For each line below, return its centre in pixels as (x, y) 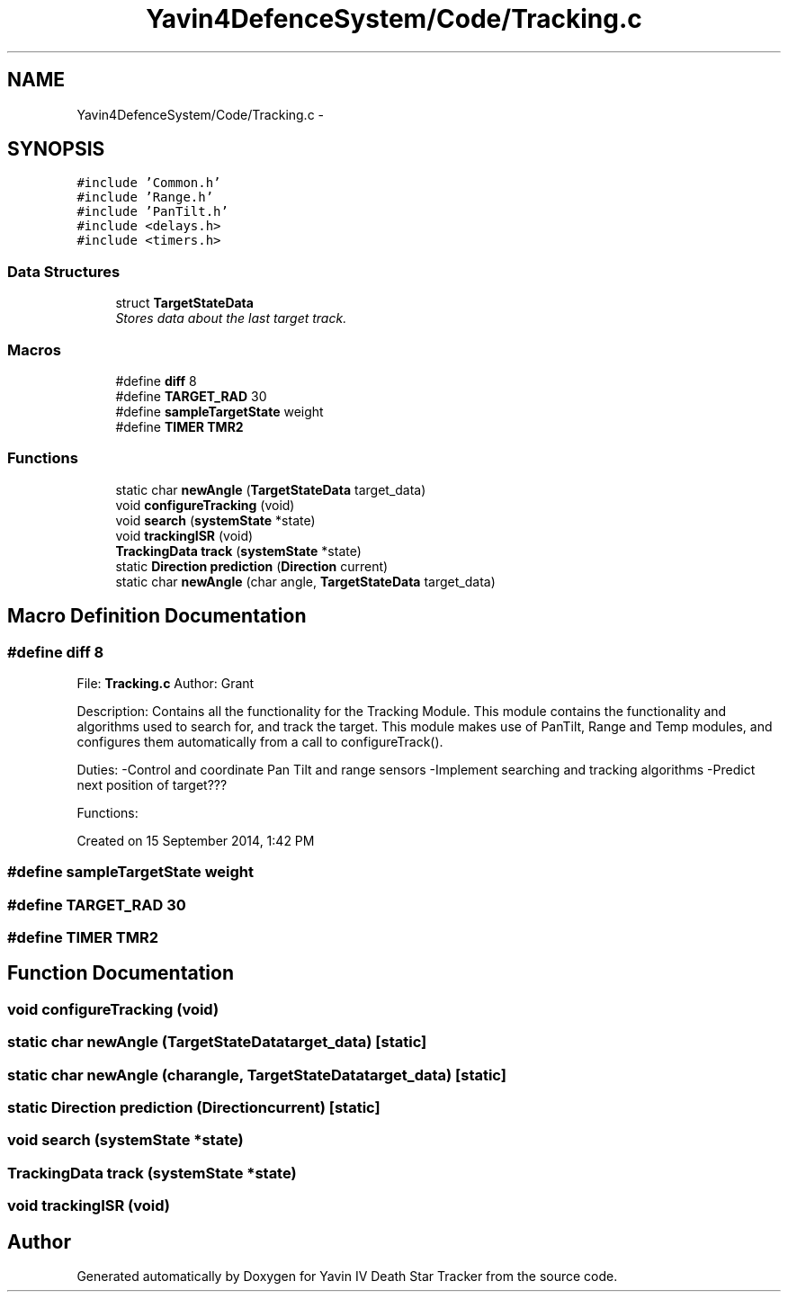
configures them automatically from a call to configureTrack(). (260, 741)
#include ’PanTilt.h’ (152, 212)
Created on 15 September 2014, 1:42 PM (196, 840)
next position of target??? (152, 784)
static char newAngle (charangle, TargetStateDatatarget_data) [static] (257, 1075)
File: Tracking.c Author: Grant (166, 683)
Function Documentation (121, 973)
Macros (34, 349)
